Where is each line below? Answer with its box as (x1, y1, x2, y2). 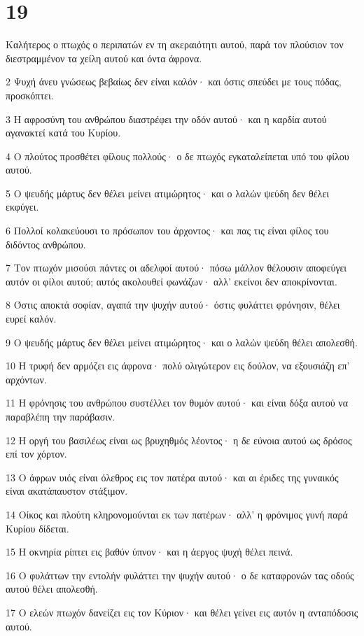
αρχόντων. (6, 372, 47, 386)
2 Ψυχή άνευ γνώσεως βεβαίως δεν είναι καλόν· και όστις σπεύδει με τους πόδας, (6, 74, 342, 89)
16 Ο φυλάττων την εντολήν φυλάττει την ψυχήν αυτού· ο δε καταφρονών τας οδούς (6, 567, 354, 582)
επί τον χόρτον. (6, 446, 67, 461)
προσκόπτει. (6, 87, 54, 102)
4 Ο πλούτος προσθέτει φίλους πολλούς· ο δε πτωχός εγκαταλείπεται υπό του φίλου (6, 148, 349, 163)
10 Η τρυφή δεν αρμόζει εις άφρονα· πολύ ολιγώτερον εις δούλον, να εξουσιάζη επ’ (6, 358, 350, 373)
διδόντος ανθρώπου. (6, 236, 86, 251)
